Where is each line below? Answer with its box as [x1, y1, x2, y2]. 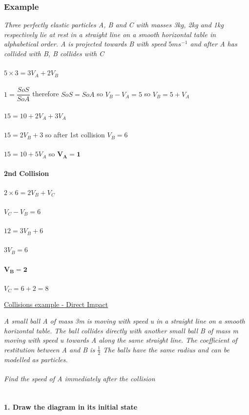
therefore [32, 88, 59, 99]
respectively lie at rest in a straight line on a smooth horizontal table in [4, 29, 216, 39]
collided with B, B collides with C [4, 48, 104, 58]
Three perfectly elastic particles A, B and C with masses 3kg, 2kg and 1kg [4, 20, 224, 30]
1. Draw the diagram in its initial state [4, 402, 138, 412]
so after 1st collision [45, 130, 105, 140]
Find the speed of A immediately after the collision [4, 373, 155, 383]
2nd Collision [4, 168, 49, 178]
